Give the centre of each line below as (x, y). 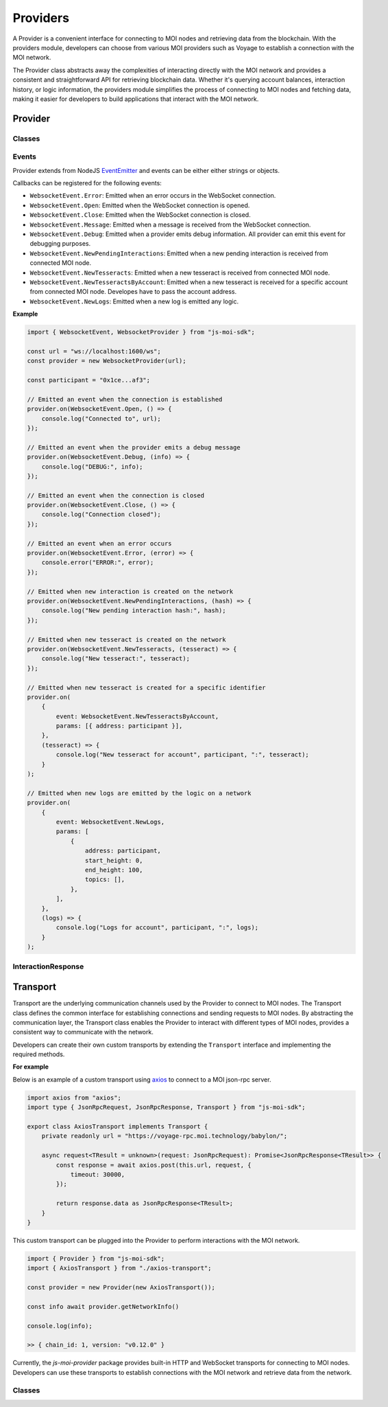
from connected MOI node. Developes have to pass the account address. (133, 292)
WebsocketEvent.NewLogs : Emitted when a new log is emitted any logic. (134, 301)
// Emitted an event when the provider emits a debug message (134, 447)
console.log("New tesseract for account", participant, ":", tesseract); (183, 755)
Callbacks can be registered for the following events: (87, 183)
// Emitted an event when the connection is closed (116, 495)
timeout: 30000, (98, 1174)
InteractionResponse (48, 966)
